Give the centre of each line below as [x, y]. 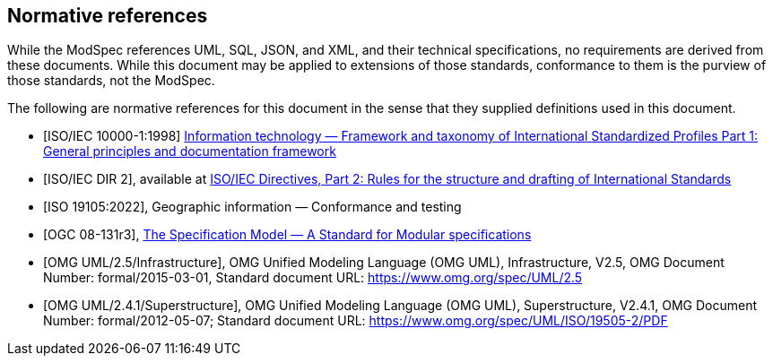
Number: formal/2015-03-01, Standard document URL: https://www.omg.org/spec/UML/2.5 [313, 278]
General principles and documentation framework [190, 151]
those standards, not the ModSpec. [111, 81]
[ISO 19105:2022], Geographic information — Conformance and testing [252, 207]
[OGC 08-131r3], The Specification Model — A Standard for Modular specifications [287, 235]
